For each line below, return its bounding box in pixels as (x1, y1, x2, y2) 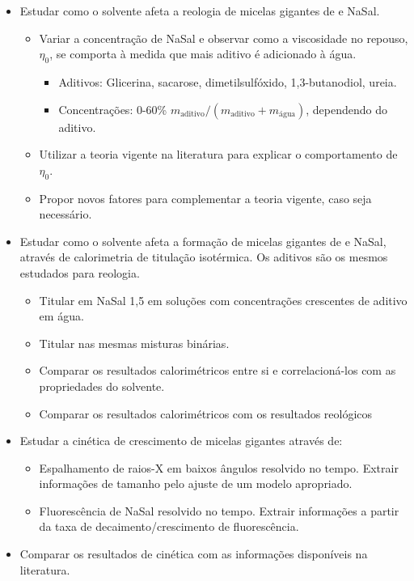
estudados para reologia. (19, 264, 140, 281)
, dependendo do (306, 100, 388, 117)
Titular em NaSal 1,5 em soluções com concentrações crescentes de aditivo (39, 291, 408, 308)
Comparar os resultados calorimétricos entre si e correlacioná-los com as (39, 362, 396, 379)
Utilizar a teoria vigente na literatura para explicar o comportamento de (39, 146, 398, 163)
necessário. (39, 206, 92, 223)
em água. (39, 307, 84, 324)
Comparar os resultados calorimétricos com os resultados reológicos (39, 405, 373, 422)
